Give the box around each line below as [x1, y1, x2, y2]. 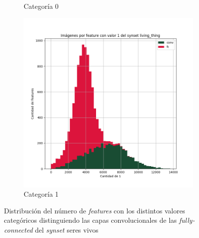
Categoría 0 [24, 1, 59, 11]
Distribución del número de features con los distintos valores [4, 205, 185, 215]
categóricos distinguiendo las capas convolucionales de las [4, 215, 177, 225]
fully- [179, 215, 195, 225]
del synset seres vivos [34, 224, 99, 235]
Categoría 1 [24, 189, 59, 199]
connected [4, 224, 33, 235]
